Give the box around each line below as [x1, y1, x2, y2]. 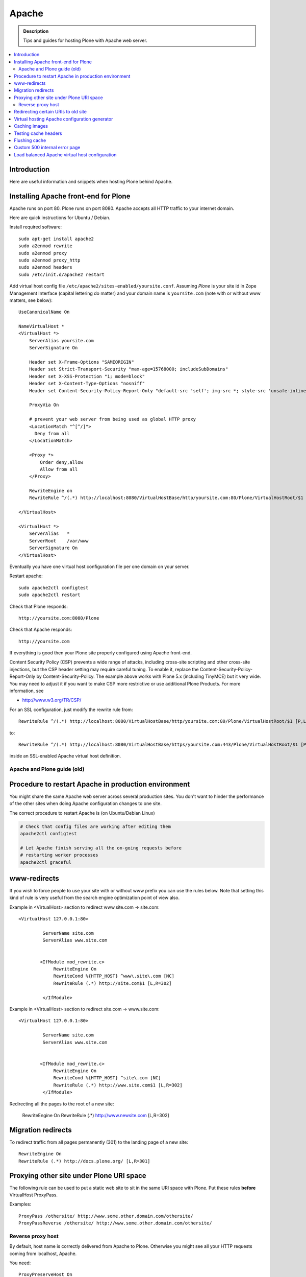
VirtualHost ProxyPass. [9, 1192, 58, 1198]
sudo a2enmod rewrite [18, 243, 72, 249]
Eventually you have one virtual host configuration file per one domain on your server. [9, 563, 190, 570]
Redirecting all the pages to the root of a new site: [9, 1101, 114, 1107]
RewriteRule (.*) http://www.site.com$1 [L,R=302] [53, 1082, 183, 1088]
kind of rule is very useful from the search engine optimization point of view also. [9, 894, 180, 901]
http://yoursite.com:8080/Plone [18, 615, 99, 621]
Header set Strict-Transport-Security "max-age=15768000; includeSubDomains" [29, 366, 228, 372]
